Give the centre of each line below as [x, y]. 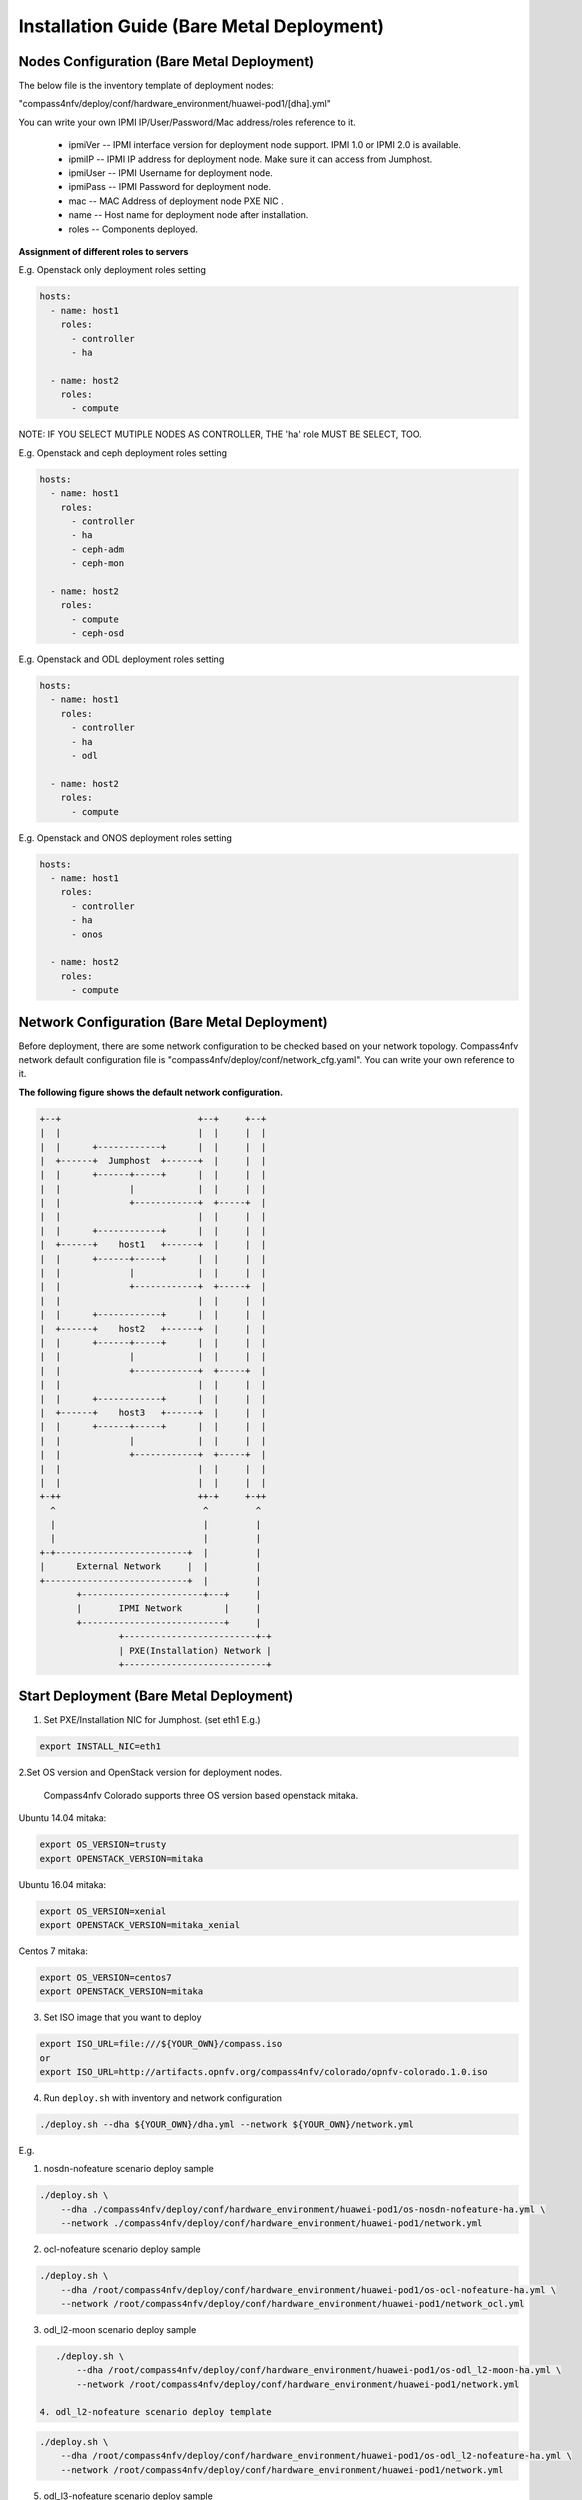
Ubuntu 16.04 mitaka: [62, 1884]
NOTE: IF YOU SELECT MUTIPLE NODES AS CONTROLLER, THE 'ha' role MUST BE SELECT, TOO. [220, 434]
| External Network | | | [150, 1566]
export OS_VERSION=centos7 [105, 1977]
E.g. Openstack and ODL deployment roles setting [121, 659]
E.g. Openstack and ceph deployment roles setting [122, 452]
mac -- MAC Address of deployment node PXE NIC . [176, 201]
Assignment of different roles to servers [103, 251]
